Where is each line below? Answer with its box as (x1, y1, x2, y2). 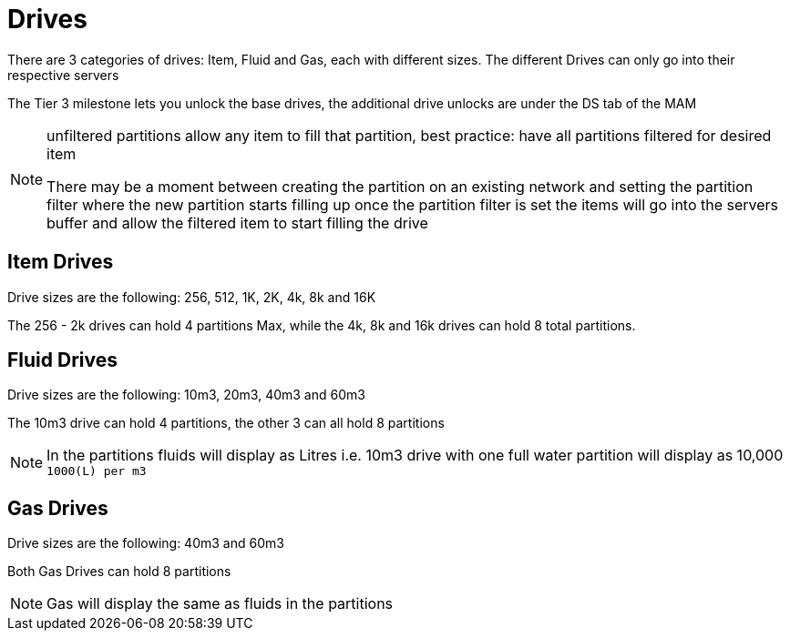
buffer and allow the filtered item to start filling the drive (46, 213, 428, 232)
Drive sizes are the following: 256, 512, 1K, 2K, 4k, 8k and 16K (7, 289, 376, 305)
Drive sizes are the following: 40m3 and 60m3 (7, 535, 284, 552)
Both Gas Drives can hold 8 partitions (7, 563, 231, 580)
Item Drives (7, 250, 114, 274)
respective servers (7, 66, 119, 83)
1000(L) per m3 (46, 464, 147, 479)
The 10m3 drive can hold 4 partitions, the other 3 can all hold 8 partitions (7, 415, 445, 431)
